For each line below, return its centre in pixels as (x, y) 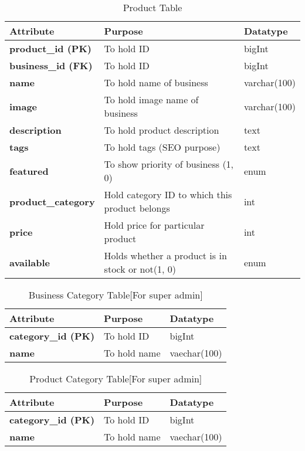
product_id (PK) (50, 48)
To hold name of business (156, 82)
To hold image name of (151, 99)
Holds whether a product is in (165, 255)
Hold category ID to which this (168, 194)
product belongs (137, 208)
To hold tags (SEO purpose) (162, 147)
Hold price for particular (154, 225)
